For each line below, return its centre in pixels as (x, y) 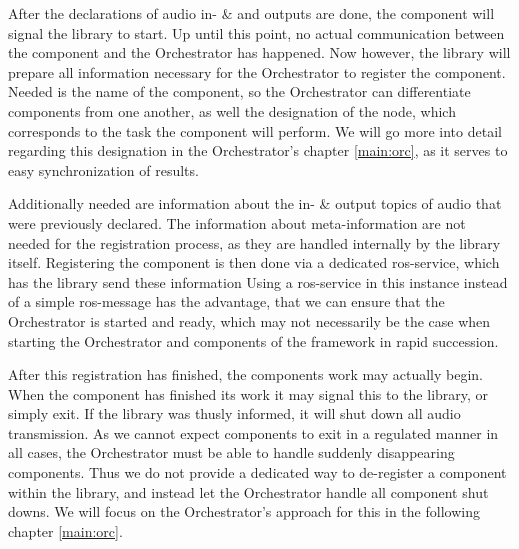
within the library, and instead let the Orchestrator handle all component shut (248, 491)
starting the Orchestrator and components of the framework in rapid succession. (253, 340)
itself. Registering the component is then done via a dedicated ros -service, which (254, 262)
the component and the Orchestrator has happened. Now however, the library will (259, 52)
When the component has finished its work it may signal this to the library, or (248, 393)
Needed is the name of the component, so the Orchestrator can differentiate (239, 91)
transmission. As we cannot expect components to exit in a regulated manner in (253, 432)
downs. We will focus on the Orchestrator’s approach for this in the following (244, 511)
